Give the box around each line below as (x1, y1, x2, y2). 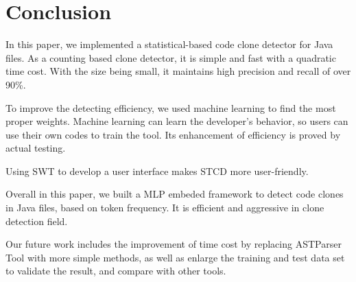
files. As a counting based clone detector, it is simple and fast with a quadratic (5, 50, 336, 64)
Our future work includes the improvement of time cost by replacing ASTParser (5, 237, 342, 251)
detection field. (5, 213, 68, 228)
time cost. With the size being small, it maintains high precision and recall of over (5, 64, 351, 78)
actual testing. (5, 141, 66, 155)
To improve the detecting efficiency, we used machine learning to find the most (5, 100, 336, 115)
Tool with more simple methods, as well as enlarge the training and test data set (5, 250, 345, 264)
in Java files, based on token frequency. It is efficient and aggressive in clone (5, 200, 324, 215)
